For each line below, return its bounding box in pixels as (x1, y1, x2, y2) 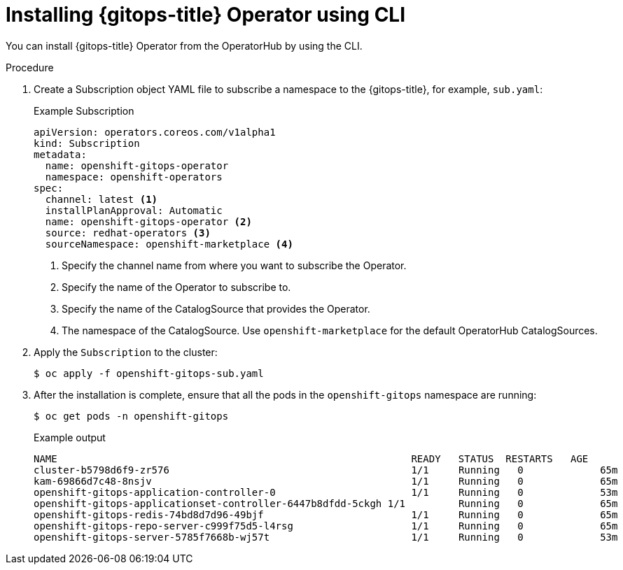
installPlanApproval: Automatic (45, 204, 223, 216)
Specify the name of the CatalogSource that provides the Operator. (62, 302, 370, 315)
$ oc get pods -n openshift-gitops (34, 410, 229, 422)
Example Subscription (34, 104, 134, 117)
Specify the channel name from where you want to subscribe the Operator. (62, 259, 407, 271)
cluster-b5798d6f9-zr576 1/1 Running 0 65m (34, 464, 618, 476)
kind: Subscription (34, 137, 140, 149)
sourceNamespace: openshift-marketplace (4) (45, 238, 293, 250)
